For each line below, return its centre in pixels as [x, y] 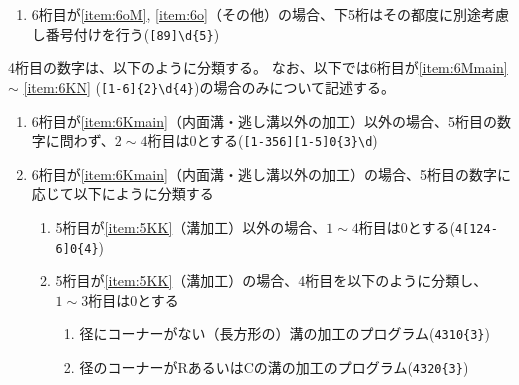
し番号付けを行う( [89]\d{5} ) [125, 33]
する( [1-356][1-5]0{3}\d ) [293, 140]
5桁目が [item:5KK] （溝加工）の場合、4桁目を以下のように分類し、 [271, 280]
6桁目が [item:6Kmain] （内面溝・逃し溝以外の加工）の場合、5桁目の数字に [271, 173]
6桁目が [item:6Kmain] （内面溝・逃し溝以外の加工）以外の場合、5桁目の [264, 120]
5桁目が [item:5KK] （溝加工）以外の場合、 [191, 226]
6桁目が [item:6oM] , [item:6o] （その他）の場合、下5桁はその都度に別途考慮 [270, 14]
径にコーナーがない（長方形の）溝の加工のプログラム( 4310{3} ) [284, 333]
